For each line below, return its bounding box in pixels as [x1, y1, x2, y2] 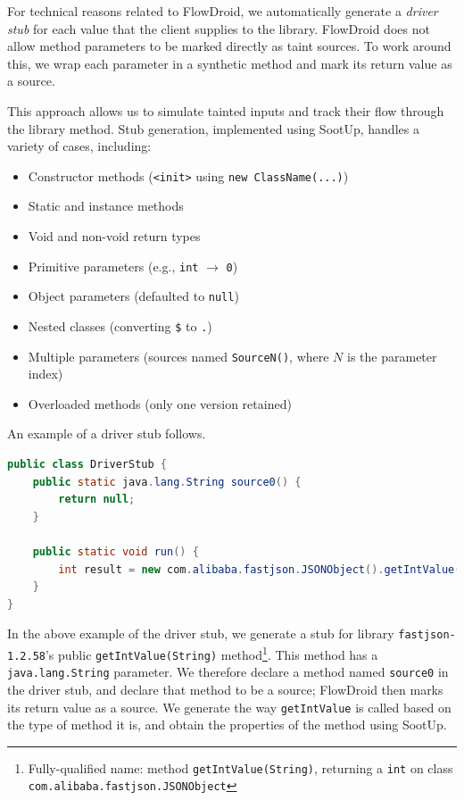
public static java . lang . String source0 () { [32, 475, 302, 488]
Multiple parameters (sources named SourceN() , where [28, 346, 329, 365]
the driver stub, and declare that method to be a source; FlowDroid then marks [7, 679, 443, 698]
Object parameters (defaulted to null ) [28, 287, 239, 305]
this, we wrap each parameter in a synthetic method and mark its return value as [7, 54, 452, 72]
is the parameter [347, 346, 437, 365]
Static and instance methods [28, 196, 184, 215]
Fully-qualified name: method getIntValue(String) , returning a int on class [28, 758, 453, 777]
